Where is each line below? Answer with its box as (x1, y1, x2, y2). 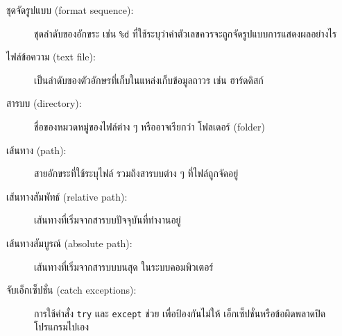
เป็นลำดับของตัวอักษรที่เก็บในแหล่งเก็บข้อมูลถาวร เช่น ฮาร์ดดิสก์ (34, 72, 264, 87)
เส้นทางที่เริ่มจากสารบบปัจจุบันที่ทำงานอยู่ (34, 212, 181, 227)
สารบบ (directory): (6, 96, 82, 110)
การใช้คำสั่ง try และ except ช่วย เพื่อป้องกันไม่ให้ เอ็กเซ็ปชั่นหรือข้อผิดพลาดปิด (34, 305, 326, 320)
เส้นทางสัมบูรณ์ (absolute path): (6, 236, 132, 250)
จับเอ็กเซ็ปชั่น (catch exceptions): (6, 283, 137, 297)
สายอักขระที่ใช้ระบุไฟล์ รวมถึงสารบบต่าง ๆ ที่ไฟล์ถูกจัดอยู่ (34, 166, 239, 180)
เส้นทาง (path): (6, 142, 67, 157)
